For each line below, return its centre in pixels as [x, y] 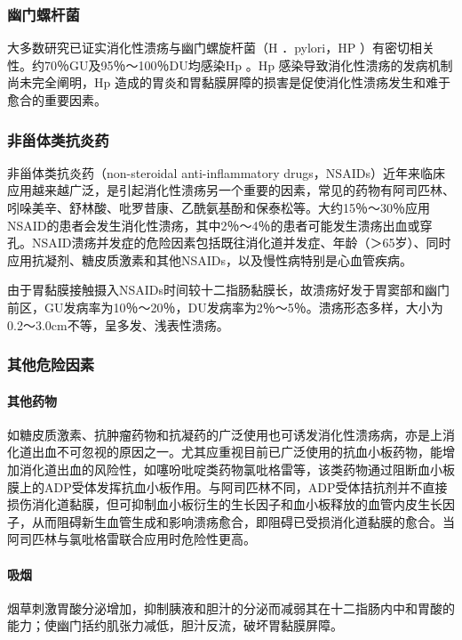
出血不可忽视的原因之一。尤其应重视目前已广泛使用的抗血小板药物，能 [237, 452]
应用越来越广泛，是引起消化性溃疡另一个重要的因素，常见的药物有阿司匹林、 [231, 190]
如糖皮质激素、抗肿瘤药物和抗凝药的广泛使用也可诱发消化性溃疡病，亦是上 [225, 434]
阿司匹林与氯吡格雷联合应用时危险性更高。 [131, 539]
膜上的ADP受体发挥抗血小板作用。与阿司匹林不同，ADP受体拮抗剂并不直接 [227, 486]
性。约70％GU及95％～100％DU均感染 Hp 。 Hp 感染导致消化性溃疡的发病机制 [230, 65]
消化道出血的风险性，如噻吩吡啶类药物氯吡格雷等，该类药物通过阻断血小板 [237, 469]
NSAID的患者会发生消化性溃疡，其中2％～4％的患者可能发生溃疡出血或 [214, 225]
